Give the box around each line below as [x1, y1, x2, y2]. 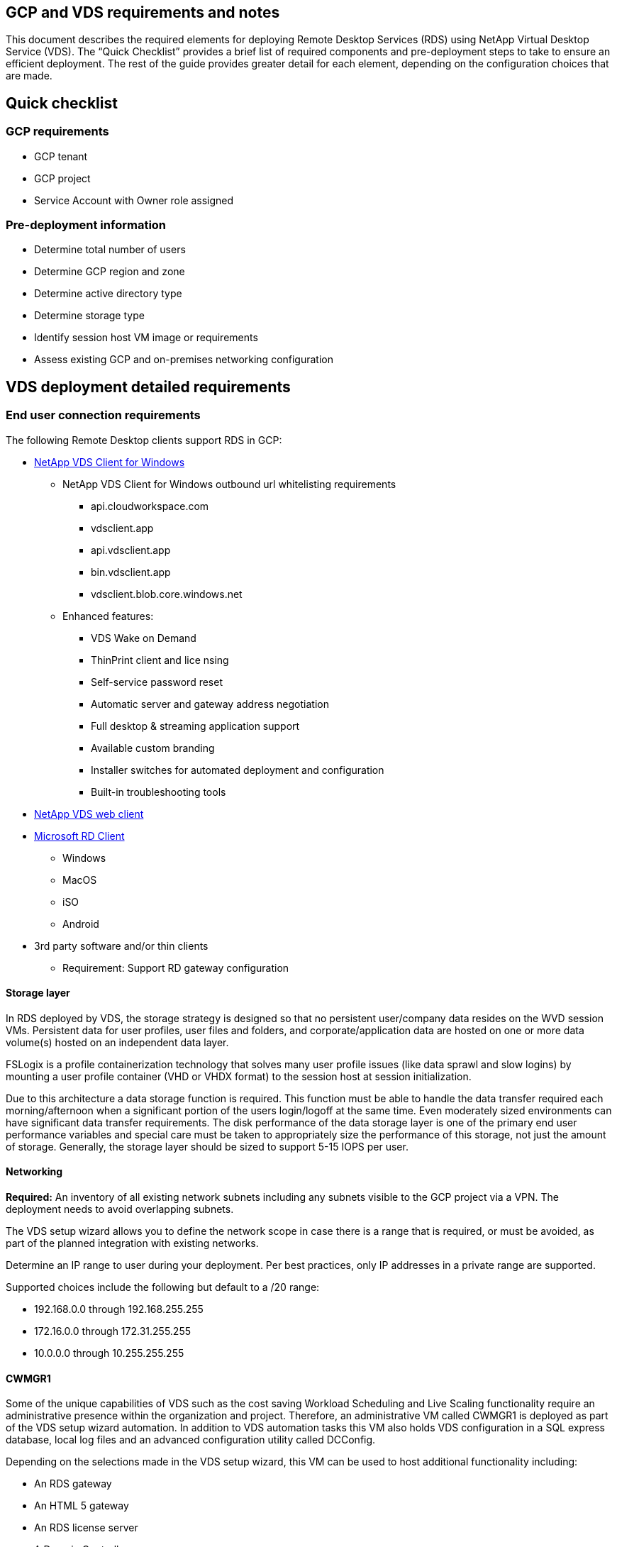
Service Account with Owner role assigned [34, 194, 234, 206]
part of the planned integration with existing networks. [6, 1237, 259, 1250]
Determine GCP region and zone [34, 265, 185, 278]
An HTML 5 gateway [34, 1499, 129, 1512]
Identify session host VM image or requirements [34, 331, 258, 344]
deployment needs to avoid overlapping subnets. [6, 1203, 234, 1216]
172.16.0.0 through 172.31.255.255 [34, 1325, 191, 1338]
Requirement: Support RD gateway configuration [62, 961, 289, 974]
